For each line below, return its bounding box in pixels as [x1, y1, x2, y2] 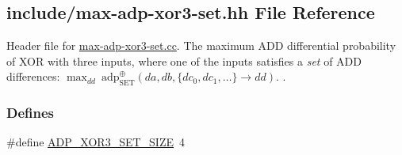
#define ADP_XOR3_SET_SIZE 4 [6, 134, 185, 150]
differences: [6, 68, 60, 85]
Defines [6, 103, 55, 123]
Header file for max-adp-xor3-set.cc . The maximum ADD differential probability [6, 37, 396, 54]
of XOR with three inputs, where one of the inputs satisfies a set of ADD [6, 52, 362, 69]
